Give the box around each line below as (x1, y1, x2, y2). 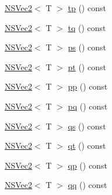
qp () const (68, 159, 107, 171)
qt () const (68, 139, 106, 152)
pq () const (68, 100, 108, 112)
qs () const (68, 119, 106, 132)
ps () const (68, 41, 106, 53)
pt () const (68, 60, 106, 73)
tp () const (68, 2, 106, 13)
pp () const (68, 80, 108, 93)
